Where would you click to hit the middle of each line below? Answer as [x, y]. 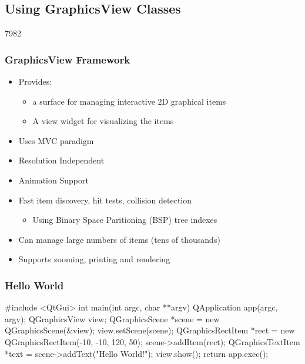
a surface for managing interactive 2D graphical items [129, 101]
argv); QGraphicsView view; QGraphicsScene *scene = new [112, 318]
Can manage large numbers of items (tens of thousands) [119, 239]
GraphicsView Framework [68, 59]
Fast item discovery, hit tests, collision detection [105, 200]
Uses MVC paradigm [56, 140]
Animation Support [53, 180]
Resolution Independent [61, 160]
